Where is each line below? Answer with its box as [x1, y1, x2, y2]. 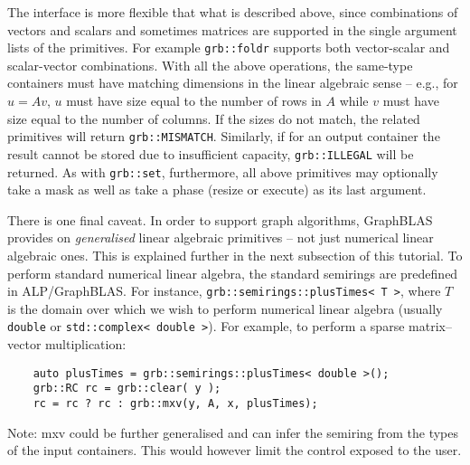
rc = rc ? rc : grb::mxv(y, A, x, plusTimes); [33, 396, 318, 410]
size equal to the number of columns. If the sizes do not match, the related [7, 109, 420, 128]
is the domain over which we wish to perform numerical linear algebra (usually [7, 299, 443, 318]
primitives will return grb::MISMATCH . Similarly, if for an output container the [7, 127, 440, 146]
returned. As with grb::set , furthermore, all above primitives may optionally [7, 162, 438, 181]
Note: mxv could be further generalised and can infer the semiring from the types [7, 422, 459, 441]
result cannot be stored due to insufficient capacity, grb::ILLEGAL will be [7, 144, 414, 163]
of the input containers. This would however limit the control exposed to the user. [7, 441, 462, 460]
